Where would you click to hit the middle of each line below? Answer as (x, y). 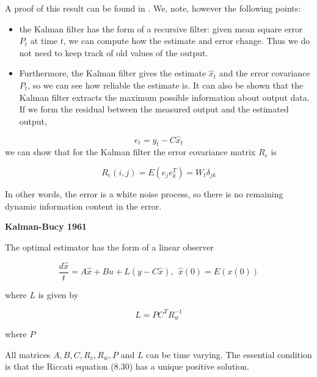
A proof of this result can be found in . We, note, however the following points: (153, 8)
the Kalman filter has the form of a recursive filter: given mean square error (161, 28)
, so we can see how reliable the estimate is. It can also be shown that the (166, 85)
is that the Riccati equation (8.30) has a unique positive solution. (127, 366)
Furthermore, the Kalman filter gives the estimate (113, 73)
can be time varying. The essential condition (229, 354)
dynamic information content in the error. (83, 206)
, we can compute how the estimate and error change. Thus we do (187, 41)
